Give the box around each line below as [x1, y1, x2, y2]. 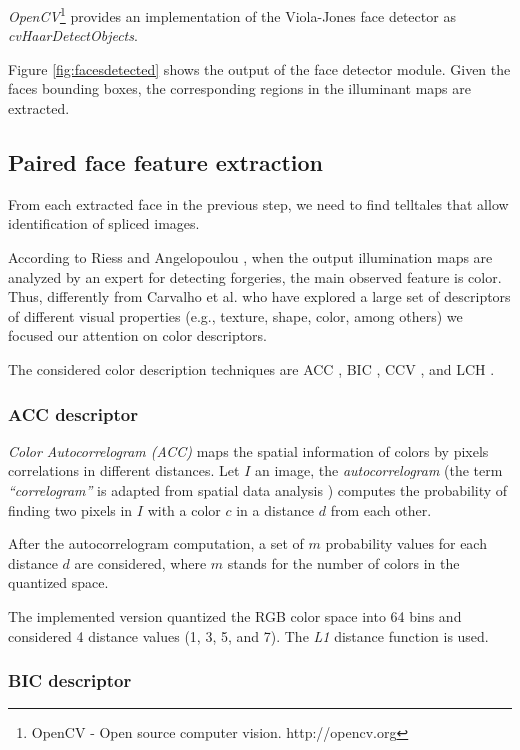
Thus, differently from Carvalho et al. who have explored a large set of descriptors [8, 286, 511, 307]
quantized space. [8, 572, 109, 593]
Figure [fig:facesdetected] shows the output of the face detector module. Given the [8, 58, 511, 79]
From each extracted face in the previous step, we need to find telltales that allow [8, 193, 509, 214]
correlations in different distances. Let [8, 460, 240, 481]
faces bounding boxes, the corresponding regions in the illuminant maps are [8, 78, 471, 99]
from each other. [330, 499, 432, 520]
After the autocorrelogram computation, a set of [8, 533, 304, 554]
